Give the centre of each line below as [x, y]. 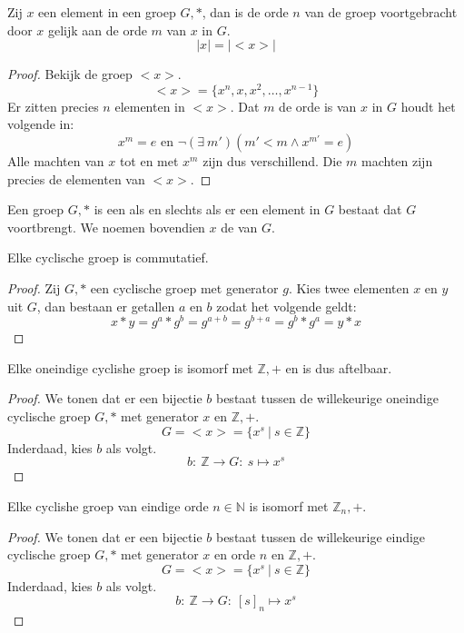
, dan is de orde [245, 12]
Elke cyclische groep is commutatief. [108, 257]
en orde [235, 554]
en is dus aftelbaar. [339, 367]
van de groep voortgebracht [381, 12]
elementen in [150, 106]
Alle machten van [56, 161]
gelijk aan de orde [98, 30]
